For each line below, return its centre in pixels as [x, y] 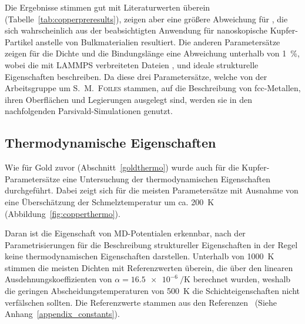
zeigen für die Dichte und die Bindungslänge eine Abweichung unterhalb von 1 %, [152, 53]
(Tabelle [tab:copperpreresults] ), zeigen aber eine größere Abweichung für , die [146, 19]
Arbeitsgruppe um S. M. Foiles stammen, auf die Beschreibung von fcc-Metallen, [153, 88]
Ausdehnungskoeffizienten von [58, 279]
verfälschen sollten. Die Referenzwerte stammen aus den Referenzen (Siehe [141, 302]
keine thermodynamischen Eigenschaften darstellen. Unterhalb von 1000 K [140, 256]
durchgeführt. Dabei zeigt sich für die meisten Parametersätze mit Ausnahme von [152, 190]
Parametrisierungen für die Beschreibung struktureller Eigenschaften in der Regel [151, 244]
